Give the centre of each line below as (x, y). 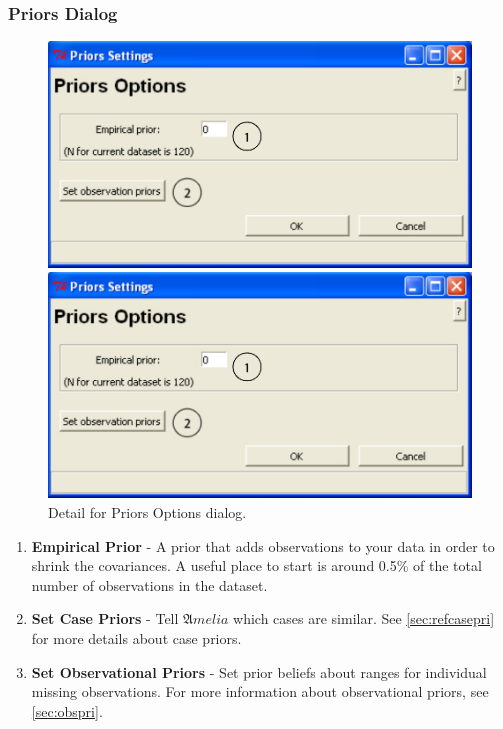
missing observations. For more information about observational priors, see (260, 691)
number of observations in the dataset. (149, 584)
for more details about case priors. (136, 638)
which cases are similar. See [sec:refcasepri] (364, 618)
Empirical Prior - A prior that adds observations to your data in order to (263, 545)
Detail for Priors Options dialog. (147, 512)
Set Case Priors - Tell (105, 618)
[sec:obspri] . (67, 710)
